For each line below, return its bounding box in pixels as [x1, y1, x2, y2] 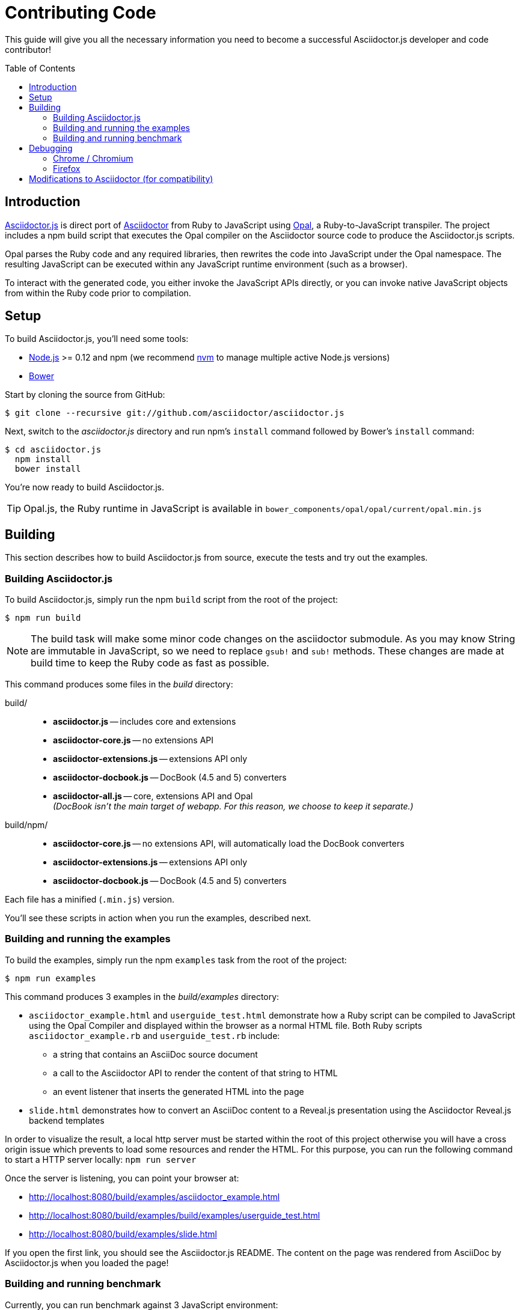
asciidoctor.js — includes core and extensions [53, 716, 236, 727]
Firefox [53, 163, 81, 174]
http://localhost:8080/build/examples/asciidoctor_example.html [29, 1191, 280, 1202]
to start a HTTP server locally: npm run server [5, 1154, 197, 1165]
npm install [14, 454, 71, 465]
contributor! [5, 44, 52, 55]
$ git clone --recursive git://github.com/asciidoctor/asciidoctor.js [5, 408, 344, 418]
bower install [14, 464, 81, 474]
